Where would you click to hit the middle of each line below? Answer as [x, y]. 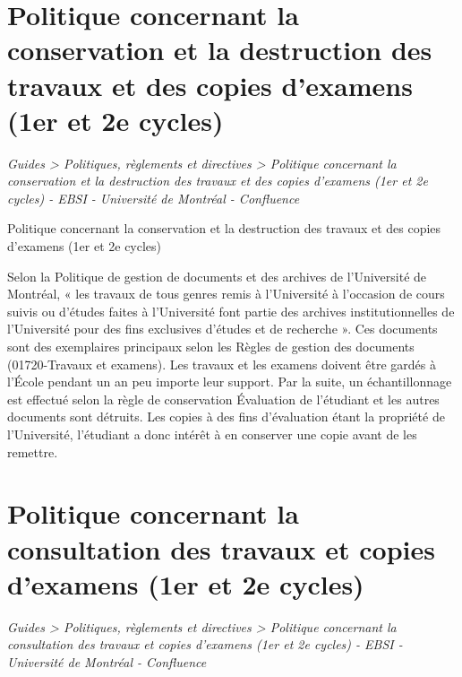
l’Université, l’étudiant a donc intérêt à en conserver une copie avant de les [212, 434]
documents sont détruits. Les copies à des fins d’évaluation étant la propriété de [226, 417]
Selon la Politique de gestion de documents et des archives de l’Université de [217, 276]
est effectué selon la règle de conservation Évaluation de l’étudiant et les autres [223, 399]
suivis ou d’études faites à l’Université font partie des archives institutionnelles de [231, 311]
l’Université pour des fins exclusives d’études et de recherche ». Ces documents [222, 329]
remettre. [33, 451]
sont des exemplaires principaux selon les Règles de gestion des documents [211, 347]
